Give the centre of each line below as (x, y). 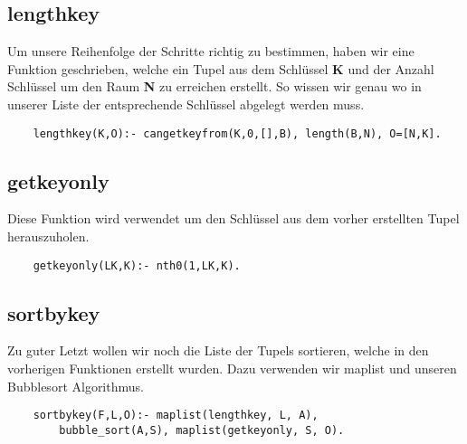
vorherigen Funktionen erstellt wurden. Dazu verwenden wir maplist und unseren (232, 368)
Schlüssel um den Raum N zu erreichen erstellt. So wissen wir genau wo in (214, 86)
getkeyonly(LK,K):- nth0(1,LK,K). (137, 265)
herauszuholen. (48, 236)
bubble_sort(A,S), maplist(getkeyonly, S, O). (202, 430)
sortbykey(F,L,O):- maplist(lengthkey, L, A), (176, 416)
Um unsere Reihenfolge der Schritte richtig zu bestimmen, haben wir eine (211, 51)
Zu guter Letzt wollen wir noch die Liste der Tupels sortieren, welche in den (218, 350)
